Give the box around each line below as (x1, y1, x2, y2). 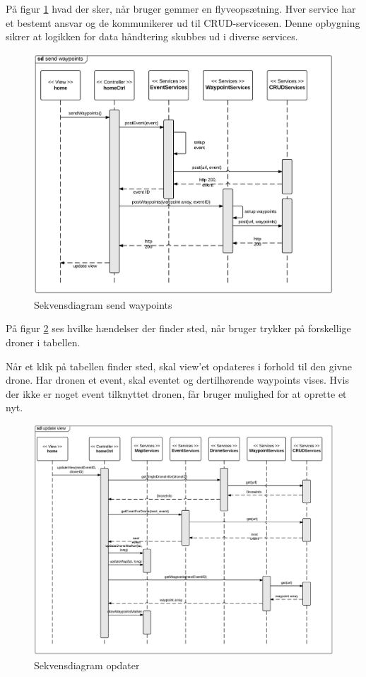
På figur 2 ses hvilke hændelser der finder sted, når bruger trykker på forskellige (6, 321, 351, 336)
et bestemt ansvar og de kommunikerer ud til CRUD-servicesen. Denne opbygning (6, 15, 360, 30)
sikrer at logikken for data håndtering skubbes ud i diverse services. (6, 29, 298, 44)
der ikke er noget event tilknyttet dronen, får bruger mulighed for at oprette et (6, 386, 347, 401)
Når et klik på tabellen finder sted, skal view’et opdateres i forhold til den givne (6, 358, 353, 373)
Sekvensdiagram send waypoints (34, 297, 172, 312)
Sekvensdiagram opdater (34, 657, 140, 672)
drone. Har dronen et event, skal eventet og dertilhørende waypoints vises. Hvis (6, 372, 349, 387)
